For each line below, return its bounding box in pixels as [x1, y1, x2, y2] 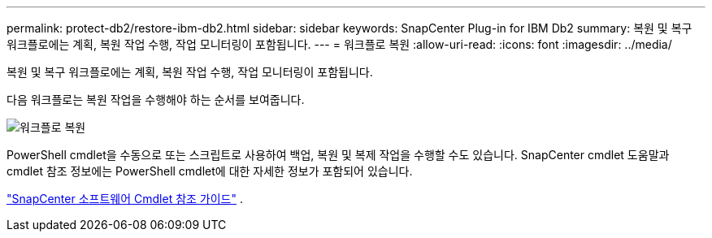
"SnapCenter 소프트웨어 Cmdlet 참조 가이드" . [7, 192, 243, 206]
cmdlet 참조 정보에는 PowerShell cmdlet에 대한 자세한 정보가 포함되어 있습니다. [7, 164, 413, 178]
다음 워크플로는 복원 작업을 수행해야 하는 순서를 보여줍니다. [7, 93, 305, 106]
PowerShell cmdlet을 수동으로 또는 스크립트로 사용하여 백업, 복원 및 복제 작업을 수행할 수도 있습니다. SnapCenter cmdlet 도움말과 [7, 148, 670, 162]
